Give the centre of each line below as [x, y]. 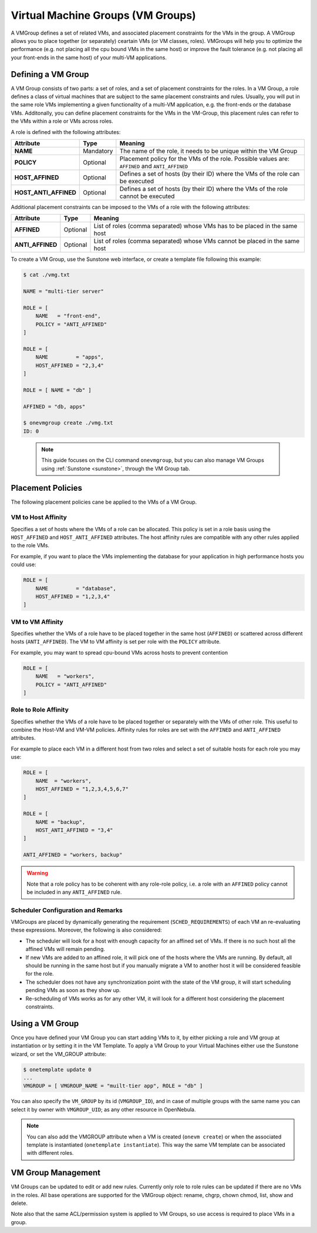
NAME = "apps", [70, 357]
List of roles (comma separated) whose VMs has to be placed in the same [195, 226]
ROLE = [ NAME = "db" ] [58, 390]
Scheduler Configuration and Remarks [67, 910]
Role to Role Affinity [40, 710]
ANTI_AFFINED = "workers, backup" [73, 855]
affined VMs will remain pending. [65, 949]
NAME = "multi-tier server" [63, 292]
